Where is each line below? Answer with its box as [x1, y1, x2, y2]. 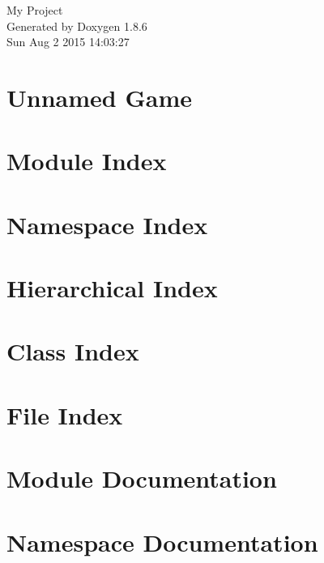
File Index [6, 398, 123, 431]
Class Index [6, 335, 139, 368]
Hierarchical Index [6, 271, 218, 305]
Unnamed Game [6, 80, 192, 113]
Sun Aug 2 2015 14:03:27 [6, 33, 130, 50]
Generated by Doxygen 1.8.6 [6, 17, 147, 34]
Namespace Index [6, 207, 208, 241]
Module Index [6, 144, 167, 177]
